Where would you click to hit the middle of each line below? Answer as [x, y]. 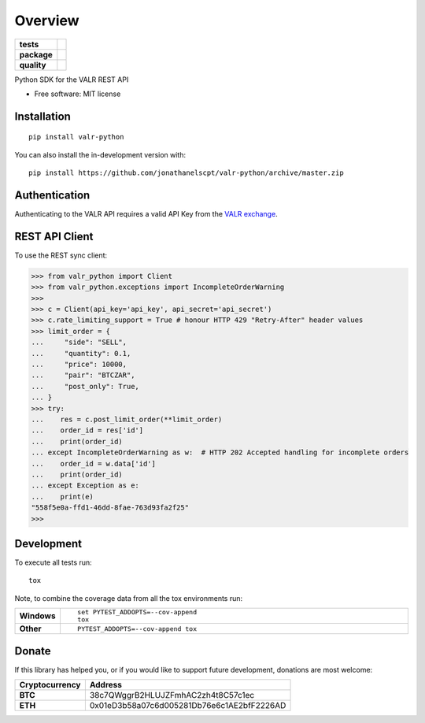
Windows [37, 616]
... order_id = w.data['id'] [94, 463]
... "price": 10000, [79, 365]
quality [33, 65]
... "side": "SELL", [79, 342]
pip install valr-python [76, 137]
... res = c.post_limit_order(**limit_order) [127, 419]
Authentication [52, 195]
